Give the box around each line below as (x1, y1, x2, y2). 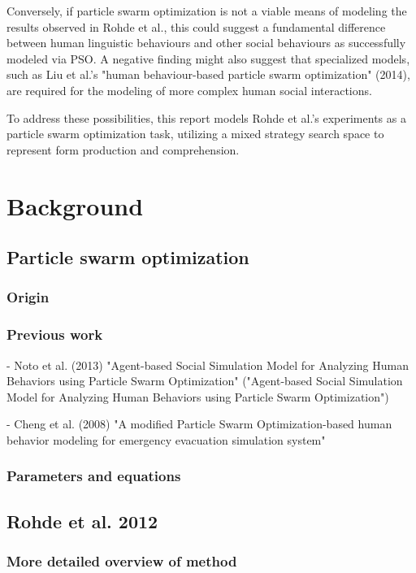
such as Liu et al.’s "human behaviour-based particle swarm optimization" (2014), (6, 66, 410, 83)
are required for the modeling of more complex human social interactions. (6, 81, 372, 98)
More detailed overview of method (6, 551, 237, 571)
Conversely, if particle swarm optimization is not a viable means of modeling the (6, 2, 407, 19)
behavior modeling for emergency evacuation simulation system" (6, 431, 326, 448)
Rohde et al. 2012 (6, 508, 158, 533)
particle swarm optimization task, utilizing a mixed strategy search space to (6, 125, 384, 142)
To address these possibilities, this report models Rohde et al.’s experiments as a (6, 109, 406, 126)
